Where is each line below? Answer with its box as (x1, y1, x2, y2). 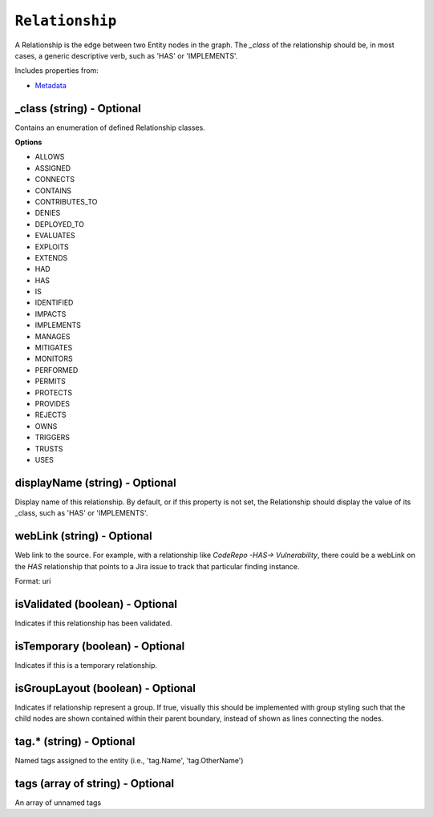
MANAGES (34, 331, 71, 341)
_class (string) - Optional (14, 101, 142, 115)
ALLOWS (34, 152, 65, 162)
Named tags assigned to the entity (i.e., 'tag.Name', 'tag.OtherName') (14, 755, 244, 765)
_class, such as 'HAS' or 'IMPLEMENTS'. (14, 508, 148, 518)
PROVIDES (34, 399, 71, 408)
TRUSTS (34, 443, 63, 453)
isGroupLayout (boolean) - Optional (14, 682, 196, 695)
